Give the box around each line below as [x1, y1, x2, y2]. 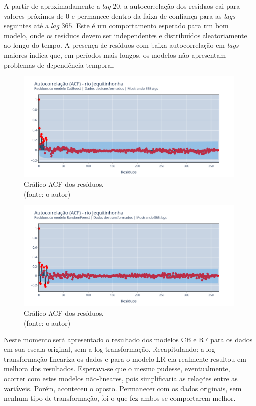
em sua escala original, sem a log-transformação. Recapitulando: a [4, 344, 204, 354]
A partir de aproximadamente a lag [4, 1, 111, 11]
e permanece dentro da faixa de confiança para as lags [71, 10, 236, 21]
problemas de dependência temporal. [4, 59, 115, 69]
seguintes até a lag [4, 20, 59, 31]
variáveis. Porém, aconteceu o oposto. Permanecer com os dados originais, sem [4, 383, 242, 393]
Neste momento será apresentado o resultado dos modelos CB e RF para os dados [4, 334, 253, 344]
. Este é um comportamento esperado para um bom [72, 20, 229, 31]
